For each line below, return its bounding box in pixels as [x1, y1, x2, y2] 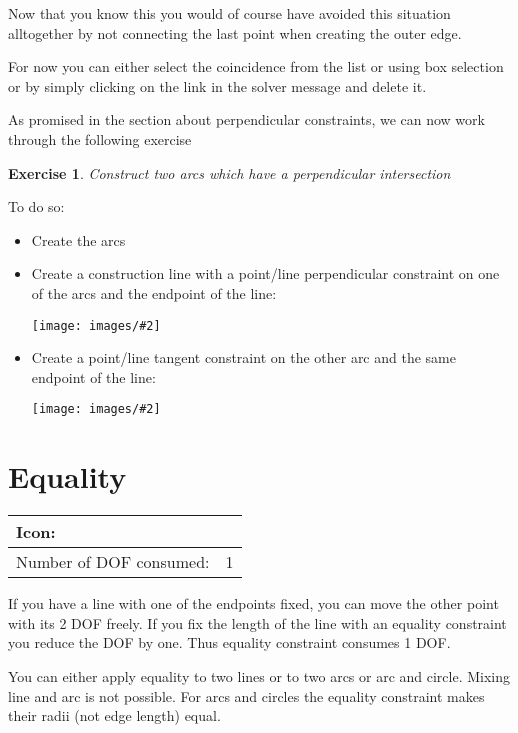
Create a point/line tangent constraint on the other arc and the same [31, 347, 456, 368]
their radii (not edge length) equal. [8, 705, 221, 726]
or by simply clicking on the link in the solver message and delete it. [8, 75, 427, 96]
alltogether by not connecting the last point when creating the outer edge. [8, 22, 462, 43]
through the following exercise [8, 128, 192, 149]
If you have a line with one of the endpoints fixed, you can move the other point [8, 593, 499, 614]
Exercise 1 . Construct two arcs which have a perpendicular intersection [8, 162, 451, 183]
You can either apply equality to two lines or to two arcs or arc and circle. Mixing [8, 665, 511, 686]
